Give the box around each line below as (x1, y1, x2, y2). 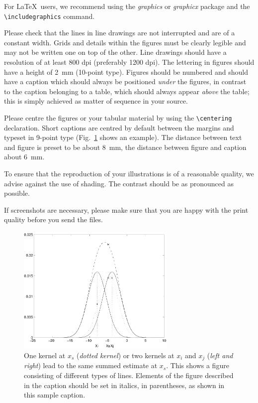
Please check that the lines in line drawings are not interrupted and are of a (4, 27, 235, 38)
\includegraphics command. (4, 10, 95, 21)
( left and (207, 350, 233, 360)
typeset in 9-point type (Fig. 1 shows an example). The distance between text (4, 132, 242, 142)
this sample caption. (24, 390, 86, 400)
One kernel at (24, 350, 66, 360)
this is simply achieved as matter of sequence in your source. (4, 96, 188, 106)
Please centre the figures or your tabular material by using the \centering (4, 113, 232, 123)
